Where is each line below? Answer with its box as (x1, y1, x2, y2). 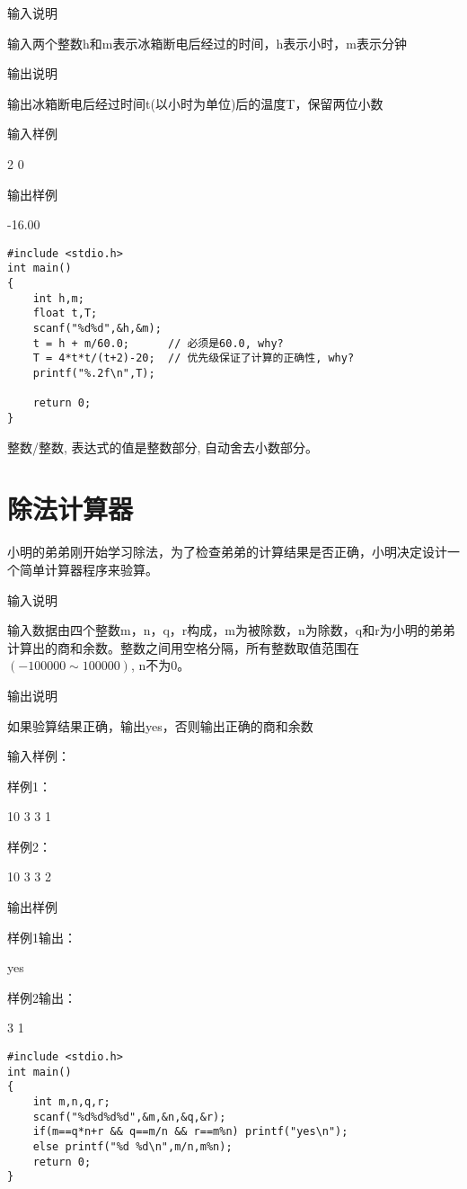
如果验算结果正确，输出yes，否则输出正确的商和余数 (7, 716, 313, 735)
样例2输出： (7, 988, 76, 1006)
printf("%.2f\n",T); (32, 367, 155, 380)
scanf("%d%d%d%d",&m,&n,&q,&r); (32, 1110, 226, 1123)
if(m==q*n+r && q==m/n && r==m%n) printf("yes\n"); (32, 1125, 348, 1139)
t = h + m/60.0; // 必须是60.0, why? (32, 336, 284, 350)
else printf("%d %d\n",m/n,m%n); (32, 1140, 233, 1153)
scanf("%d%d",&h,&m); (32, 322, 162, 335)
